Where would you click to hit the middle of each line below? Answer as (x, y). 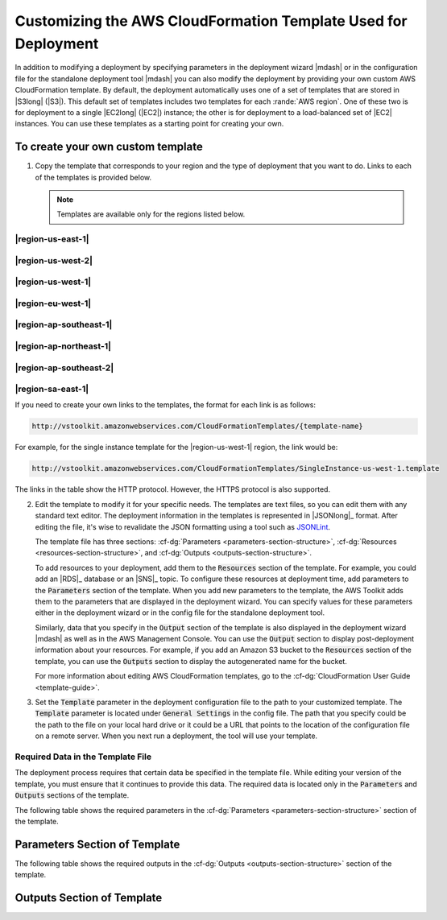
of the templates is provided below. (93, 177)
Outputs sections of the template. (72, 795)
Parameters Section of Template (97, 844)
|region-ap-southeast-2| (64, 368)
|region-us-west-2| (54, 260)
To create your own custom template (109, 147)
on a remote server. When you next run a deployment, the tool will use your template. (176, 736)
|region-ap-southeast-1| (64, 324)
